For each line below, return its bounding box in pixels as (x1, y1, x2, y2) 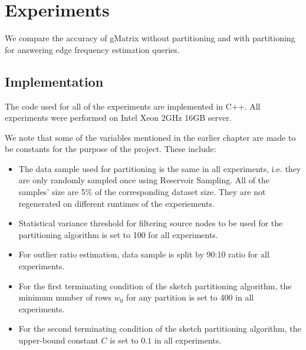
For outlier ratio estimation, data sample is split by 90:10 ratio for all (18, 248, 269, 260)
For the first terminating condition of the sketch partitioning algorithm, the (18, 279, 292, 292)
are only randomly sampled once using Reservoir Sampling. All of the (18, 174, 270, 186)
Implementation (5, 72, 104, 90)
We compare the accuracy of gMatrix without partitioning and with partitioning (5, 32, 295, 44)
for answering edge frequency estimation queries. (5, 43, 180, 55)
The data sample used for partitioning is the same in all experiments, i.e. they (18, 162, 301, 174)
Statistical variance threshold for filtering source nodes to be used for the (18, 217, 283, 229)
